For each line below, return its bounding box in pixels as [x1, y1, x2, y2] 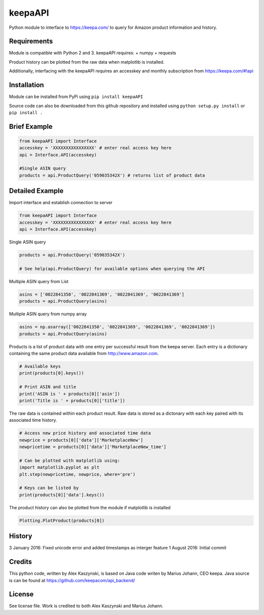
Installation [9, 81, 44, 89]
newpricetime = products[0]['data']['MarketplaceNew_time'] [19, 444, 167, 450]
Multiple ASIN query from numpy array [9, 311, 87, 317]
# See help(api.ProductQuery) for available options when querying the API [19, 266, 205, 271]
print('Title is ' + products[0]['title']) [19, 398, 126, 403]
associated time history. [9, 417, 57, 423]
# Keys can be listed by [19, 485, 79, 491]
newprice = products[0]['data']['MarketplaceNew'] [19, 437, 144, 443]
